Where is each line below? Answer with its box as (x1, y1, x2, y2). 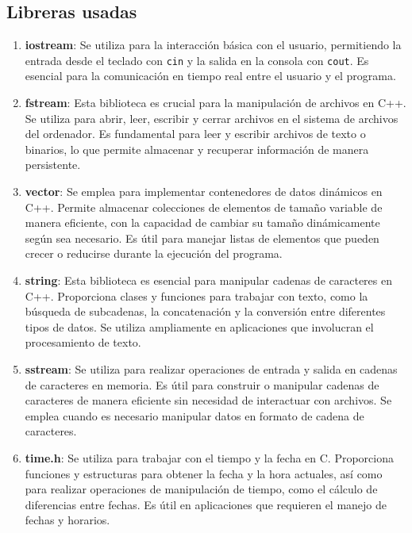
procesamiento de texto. (25, 334, 141, 351)
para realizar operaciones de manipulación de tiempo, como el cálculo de (25, 481, 378, 497)
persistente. (25, 156, 81, 173)
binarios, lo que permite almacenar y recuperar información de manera (25, 140, 369, 157)
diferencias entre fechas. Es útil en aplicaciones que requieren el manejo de (25, 496, 387, 512)
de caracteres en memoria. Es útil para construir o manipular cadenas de (25, 376, 379, 393)
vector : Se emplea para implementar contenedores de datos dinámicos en (25, 183, 383, 200)
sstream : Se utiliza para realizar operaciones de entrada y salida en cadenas (25, 360, 398, 377)
